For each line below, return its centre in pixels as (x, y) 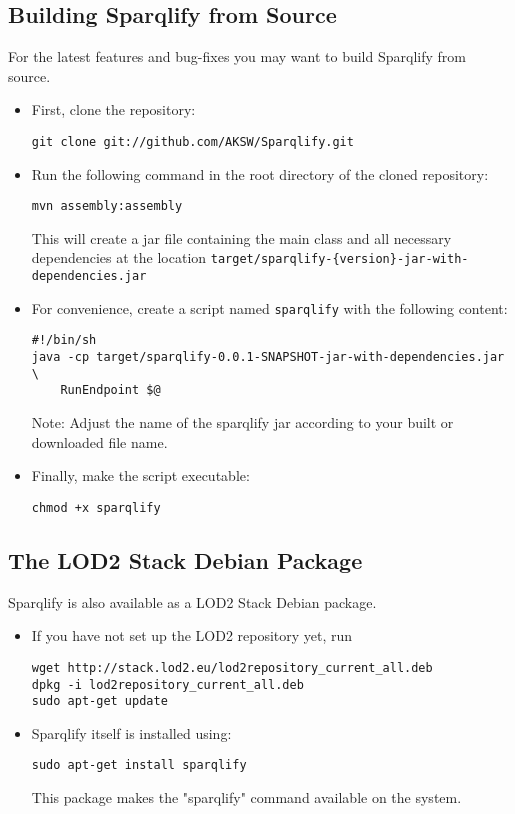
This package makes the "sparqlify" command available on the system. (246, 797)
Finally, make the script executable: (140, 475)
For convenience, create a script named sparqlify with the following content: (269, 307)
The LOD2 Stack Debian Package (185, 559)
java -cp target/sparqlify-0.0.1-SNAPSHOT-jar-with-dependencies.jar (268, 357)
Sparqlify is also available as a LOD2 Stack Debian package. (192, 601)
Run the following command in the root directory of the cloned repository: (260, 173)
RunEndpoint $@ (110, 390)
